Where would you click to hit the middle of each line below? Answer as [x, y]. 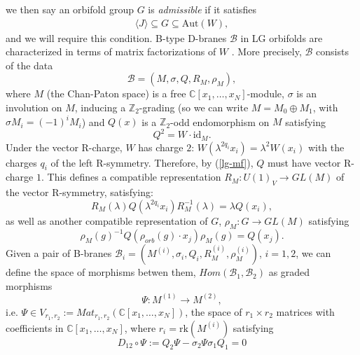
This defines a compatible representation [134, 177]
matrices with [305, 311]
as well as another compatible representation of [107, 220]
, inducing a [100, 107]
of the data [29, 65]
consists [332, 51]
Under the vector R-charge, [64, 147]
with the [326, 147]
